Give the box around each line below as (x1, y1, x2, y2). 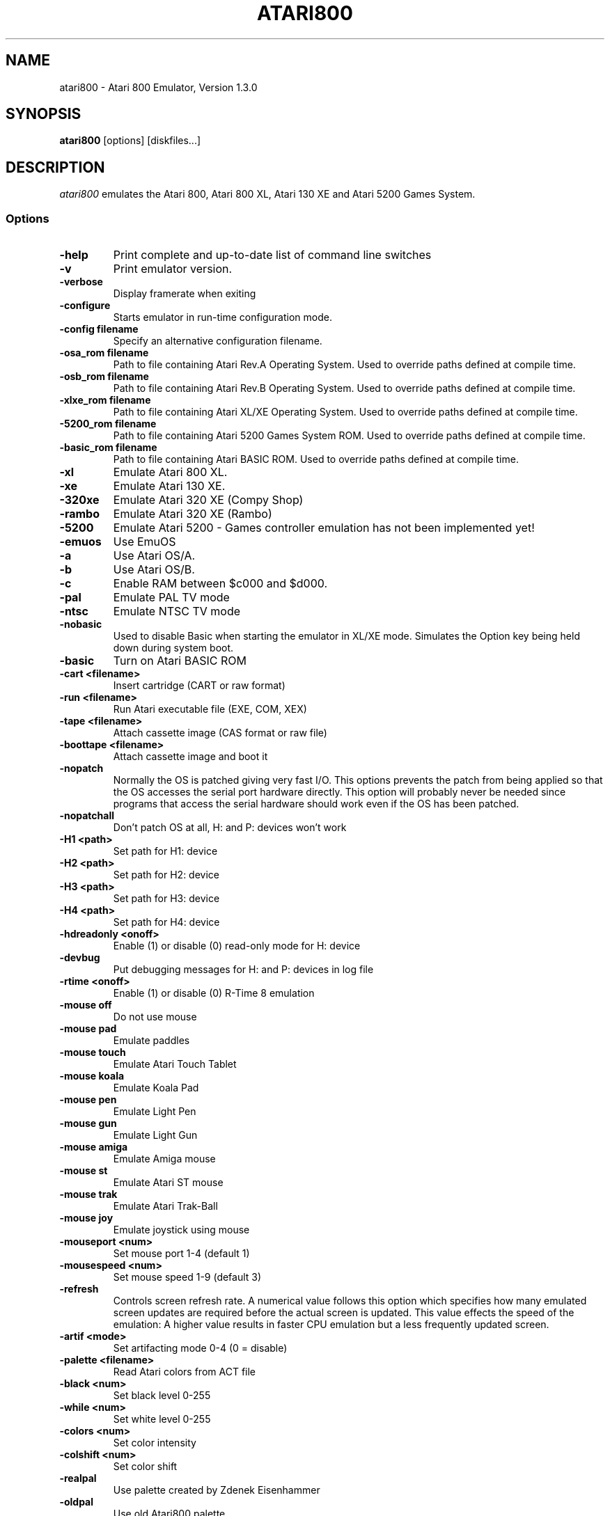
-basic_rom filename (59, 441, 157, 454)
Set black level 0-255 (113, 1389, 211, 1402)
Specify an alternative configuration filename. (113, 335, 322, 347)
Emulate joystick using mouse (113, 1224, 250, 1236)
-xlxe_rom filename (59, 394, 151, 406)
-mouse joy (59, 1212, 114, 1224)
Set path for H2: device (113, 869, 219, 881)
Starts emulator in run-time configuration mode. (113, 311, 332, 324)
